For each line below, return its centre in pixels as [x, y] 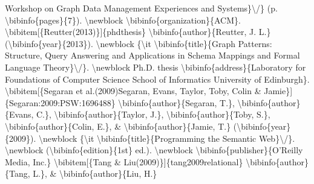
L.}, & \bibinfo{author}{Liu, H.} [95, 173]
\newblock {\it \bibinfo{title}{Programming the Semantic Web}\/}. [167, 138]
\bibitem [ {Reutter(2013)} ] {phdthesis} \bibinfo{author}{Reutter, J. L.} [138, 32]
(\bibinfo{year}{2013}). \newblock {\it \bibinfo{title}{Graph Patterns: [139, 43]
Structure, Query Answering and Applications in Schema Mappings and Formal [152, 55]
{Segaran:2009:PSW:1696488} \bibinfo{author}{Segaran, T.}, [120, 102]
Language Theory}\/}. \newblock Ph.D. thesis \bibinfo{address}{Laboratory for [155, 67]
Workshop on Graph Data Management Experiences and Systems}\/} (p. [141, 8]
